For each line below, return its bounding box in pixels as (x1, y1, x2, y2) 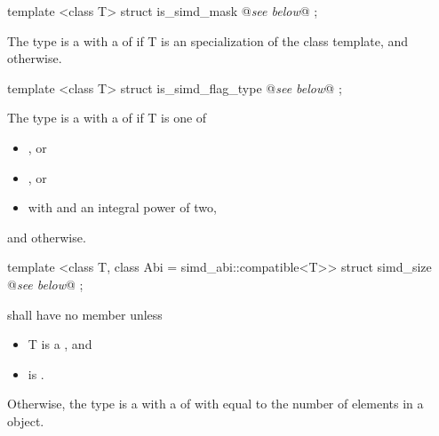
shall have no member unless (7, 305, 163, 323)
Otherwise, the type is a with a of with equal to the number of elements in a (7, 394, 424, 413)
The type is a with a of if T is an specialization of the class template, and (7, 31, 409, 50)
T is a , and (28, 335, 92, 353)
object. (7, 411, 44, 430)
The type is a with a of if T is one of (7, 108, 207, 127)
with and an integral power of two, (28, 198, 217, 217)
